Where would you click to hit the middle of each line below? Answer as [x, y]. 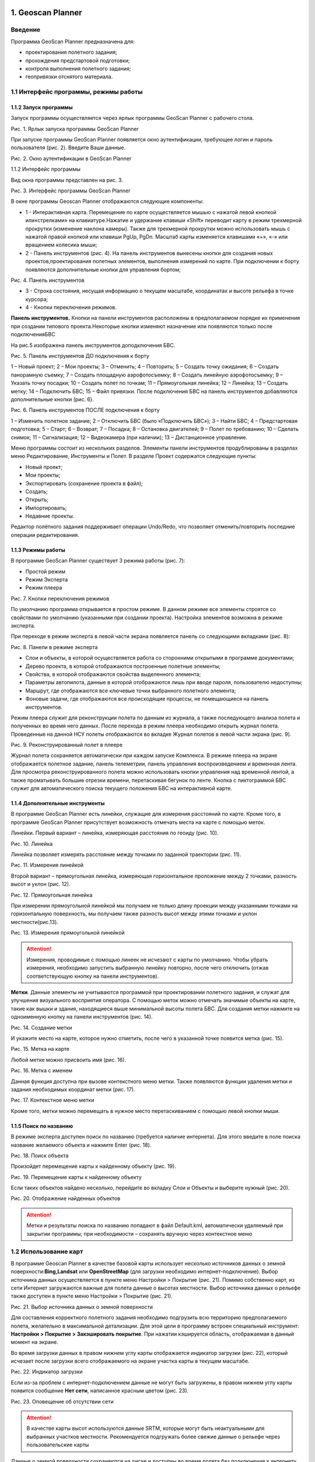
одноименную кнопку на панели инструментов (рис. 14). [82, 1017]
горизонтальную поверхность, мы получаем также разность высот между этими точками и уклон [134, 914]
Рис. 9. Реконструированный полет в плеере [66, 745]
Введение [26, 30]
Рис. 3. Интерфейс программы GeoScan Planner [71, 191]
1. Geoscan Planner [46, 13]
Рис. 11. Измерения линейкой [47, 865]
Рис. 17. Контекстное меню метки [52, 1100]
